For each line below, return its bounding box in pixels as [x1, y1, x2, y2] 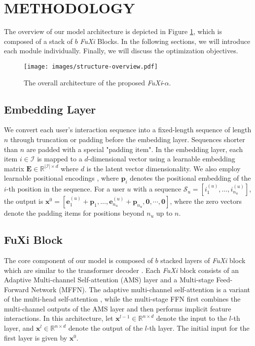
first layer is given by [4, 332, 68, 343]
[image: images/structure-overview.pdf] [24, 63, 158, 70]
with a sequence [133, 184, 182, 194]
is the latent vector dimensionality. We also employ [86, 163, 241, 173]
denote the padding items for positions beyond [4, 208, 145, 218]
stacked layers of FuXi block [160, 255, 246, 265]
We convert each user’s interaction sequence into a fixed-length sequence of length [4, 124, 252, 135]
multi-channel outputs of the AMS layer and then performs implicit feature [4, 303, 231, 313]
